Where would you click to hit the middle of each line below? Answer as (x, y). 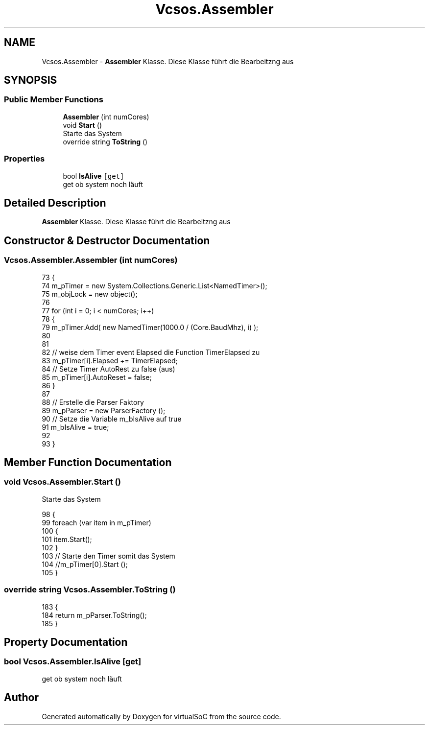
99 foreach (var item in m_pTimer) (96, 522)
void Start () (83, 125)
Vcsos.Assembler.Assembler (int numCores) (91, 260)
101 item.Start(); (67, 539)
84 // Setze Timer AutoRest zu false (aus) (108, 369)
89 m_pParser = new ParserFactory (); (104, 410)
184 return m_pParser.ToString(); (94, 615)
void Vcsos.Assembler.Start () (62, 482)
